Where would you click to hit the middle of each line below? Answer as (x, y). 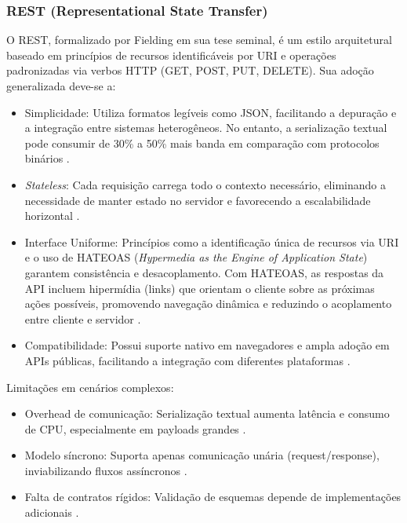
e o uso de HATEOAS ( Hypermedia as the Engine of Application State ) (196, 257)
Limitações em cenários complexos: (90, 387)
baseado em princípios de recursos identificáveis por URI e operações (171, 55)
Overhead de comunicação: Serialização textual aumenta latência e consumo (207, 413)
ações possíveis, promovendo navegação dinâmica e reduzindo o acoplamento (208, 304)
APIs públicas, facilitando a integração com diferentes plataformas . (187, 360)
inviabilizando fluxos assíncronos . (106, 470)
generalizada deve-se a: (61, 86)
